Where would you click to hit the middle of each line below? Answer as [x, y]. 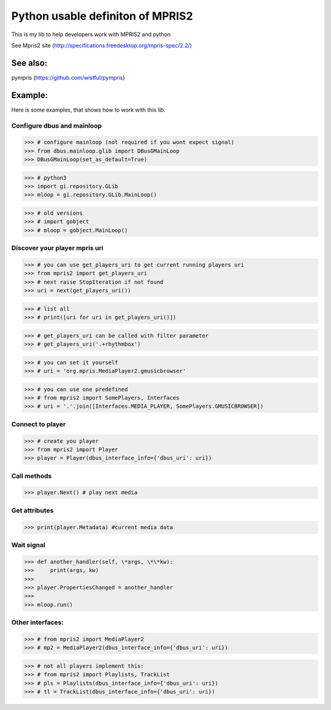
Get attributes [32, 510]
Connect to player [39, 424]
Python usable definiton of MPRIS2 [102, 16]
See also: [29, 63]
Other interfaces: [37, 622]
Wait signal [28, 544]
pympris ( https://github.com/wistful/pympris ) [68, 77]
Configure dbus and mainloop [57, 126]
